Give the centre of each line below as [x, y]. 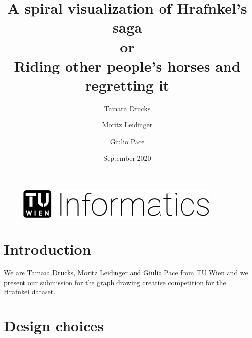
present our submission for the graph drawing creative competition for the [115, 282]
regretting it [127, 84]
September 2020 [127, 157]
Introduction [47, 249]
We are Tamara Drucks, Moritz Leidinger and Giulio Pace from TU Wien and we [126, 272]
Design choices [54, 325]
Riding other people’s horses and [127, 65]
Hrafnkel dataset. [30, 292]
